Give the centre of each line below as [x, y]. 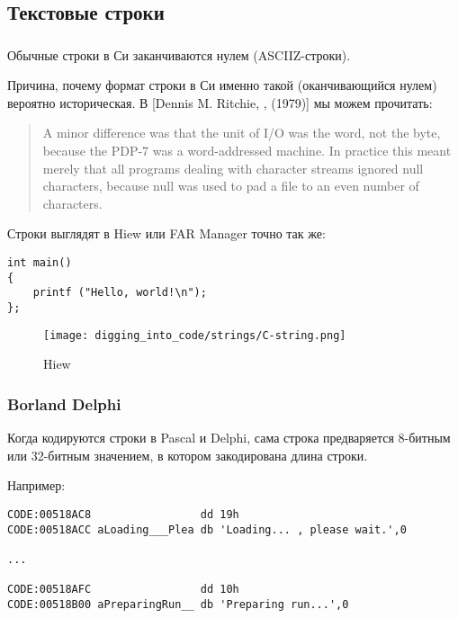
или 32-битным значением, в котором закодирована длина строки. [188, 455]
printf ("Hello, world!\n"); [120, 293]
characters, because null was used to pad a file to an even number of [231, 186]
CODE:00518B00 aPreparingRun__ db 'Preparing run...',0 [178, 604]
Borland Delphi [64, 403]
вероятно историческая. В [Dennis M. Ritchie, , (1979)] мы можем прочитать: [220, 102]
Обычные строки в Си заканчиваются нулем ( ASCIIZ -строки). [179, 54]
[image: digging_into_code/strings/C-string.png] [195, 335]
